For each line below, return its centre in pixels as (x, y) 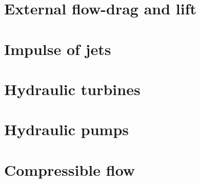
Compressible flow (70, 169)
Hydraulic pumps (67, 129)
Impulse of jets (58, 49)
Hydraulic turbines (72, 89)
